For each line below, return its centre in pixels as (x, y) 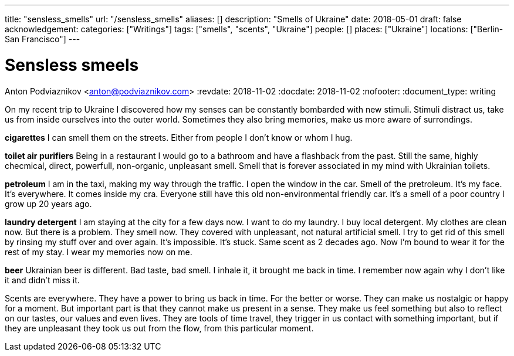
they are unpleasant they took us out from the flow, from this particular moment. (159, 328)
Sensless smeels (72, 65)
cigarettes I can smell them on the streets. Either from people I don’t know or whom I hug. (179, 137)
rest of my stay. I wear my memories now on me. (99, 252)
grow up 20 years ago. (48, 204)
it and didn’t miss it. (42, 280)
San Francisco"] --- (43, 39)
